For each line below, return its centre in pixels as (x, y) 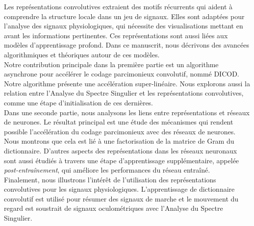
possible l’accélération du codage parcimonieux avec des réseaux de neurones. (120, 131)
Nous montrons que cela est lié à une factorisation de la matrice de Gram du (119, 141)
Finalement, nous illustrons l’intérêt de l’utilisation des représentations (110, 179)
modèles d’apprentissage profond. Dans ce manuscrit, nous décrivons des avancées (127, 45)
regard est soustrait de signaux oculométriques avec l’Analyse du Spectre (114, 208)
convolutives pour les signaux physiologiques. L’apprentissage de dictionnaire (119, 189)
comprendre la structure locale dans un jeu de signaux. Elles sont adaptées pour (124, 16)
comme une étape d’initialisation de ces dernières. (79, 102)
